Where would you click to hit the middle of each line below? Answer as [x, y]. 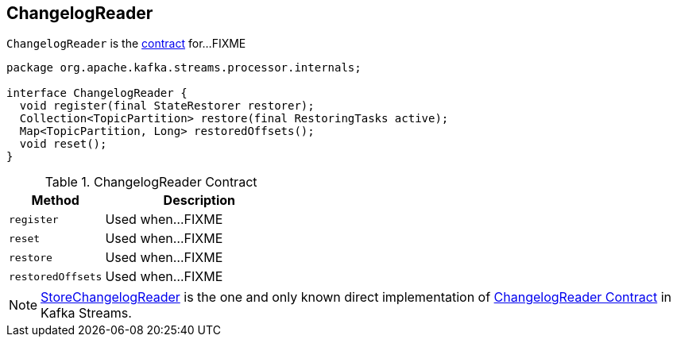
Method [55, 200]
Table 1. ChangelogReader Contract [151, 182]
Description [199, 200]
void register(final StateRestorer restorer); [167, 106]
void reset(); [63, 144]
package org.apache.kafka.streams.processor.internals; [184, 68]
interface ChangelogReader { [97, 93]
